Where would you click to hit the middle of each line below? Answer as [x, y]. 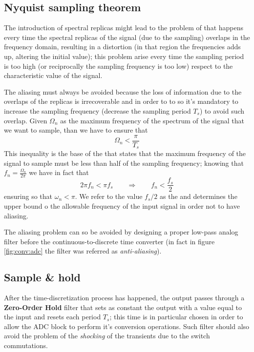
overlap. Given [26, 120]
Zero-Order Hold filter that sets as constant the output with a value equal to [123, 307]
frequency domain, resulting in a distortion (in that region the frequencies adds [122, 47]
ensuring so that [28, 196]
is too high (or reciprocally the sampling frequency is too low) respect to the [118, 66]
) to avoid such [222, 110]
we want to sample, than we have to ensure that [76, 130]
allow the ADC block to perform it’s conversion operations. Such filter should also [127, 326]
